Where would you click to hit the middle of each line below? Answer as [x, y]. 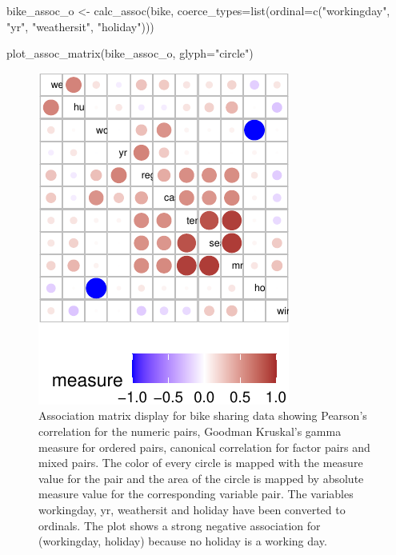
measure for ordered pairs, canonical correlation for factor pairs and [204, 447]
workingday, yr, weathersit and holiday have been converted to [192, 509]
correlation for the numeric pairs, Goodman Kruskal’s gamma [190, 431]
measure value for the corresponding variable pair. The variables [196, 494]
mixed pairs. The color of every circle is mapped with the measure [201, 463]
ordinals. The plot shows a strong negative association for [180, 525]
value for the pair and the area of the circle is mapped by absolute [201, 478]
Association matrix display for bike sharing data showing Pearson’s [203, 415]
